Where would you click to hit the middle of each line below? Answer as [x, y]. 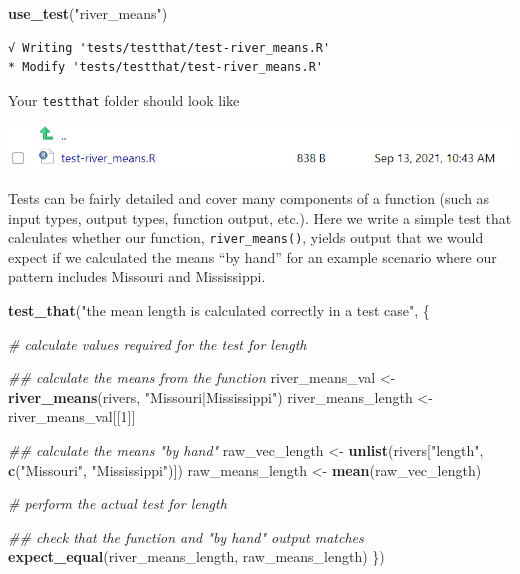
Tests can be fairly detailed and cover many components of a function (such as [249, 198]
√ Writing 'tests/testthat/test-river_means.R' [169, 47]
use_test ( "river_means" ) [88, 13]
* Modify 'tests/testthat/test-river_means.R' [165, 67]
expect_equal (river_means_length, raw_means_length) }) [196, 556]
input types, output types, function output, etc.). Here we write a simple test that [260, 217]
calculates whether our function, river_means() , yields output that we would [246, 237]
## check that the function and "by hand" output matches [186, 536]
